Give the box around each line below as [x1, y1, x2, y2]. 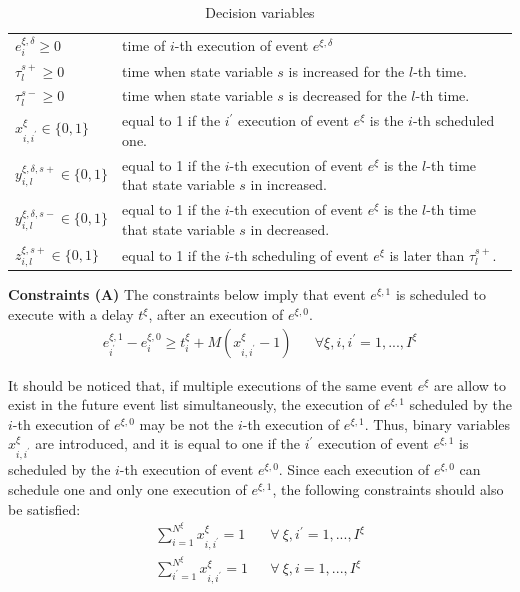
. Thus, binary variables [364, 413, 511, 434]
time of [122, 35, 166, 56]
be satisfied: [8, 498, 81, 519]
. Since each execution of [278, 459, 430, 480]
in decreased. [250, 218, 330, 239]
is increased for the [288, 60, 405, 81]
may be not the [139, 413, 234, 434]
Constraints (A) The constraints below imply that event [8, 284, 366, 305]
